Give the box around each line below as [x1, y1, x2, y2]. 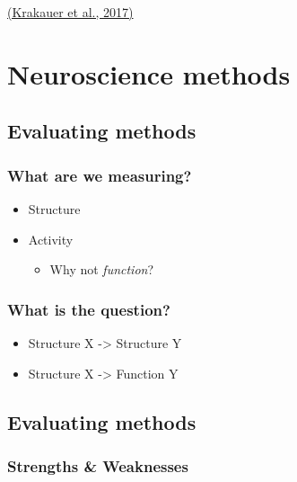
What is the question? [7, 298, 170, 320]
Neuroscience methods [7, 55, 291, 92]
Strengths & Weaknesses [7, 454, 188, 477]
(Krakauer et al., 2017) [7, 3, 134, 21]
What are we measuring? [7, 164, 192, 186]
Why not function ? [49, 260, 154, 279]
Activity [28, 229, 74, 248]
